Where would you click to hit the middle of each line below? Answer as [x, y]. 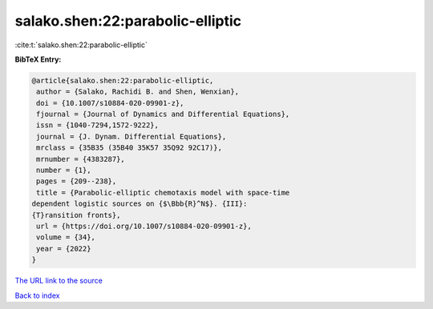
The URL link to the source [59, 281]
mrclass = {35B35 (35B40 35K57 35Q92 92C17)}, [129, 148]
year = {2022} [64, 249]
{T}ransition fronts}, [76, 215]
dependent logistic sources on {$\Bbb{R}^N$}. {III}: [140, 204]
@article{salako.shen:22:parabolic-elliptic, [123, 80]
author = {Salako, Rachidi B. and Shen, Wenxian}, [138, 92]
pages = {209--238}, [77, 181]
